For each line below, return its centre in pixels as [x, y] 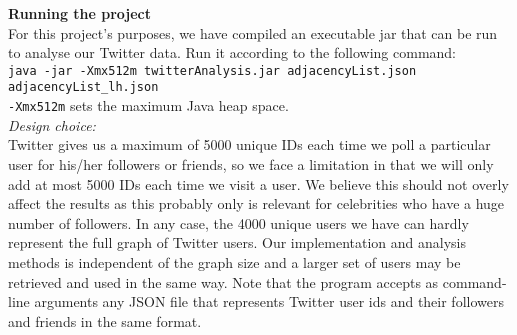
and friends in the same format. [105, 320]
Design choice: [52, 124]
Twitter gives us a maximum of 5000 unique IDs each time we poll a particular [249, 144]
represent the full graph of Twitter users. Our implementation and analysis [237, 242]
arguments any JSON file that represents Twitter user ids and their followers [269, 301]
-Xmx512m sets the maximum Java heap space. [148, 105]
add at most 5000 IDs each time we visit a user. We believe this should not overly [258, 183]
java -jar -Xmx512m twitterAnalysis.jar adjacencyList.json [212, 70]
